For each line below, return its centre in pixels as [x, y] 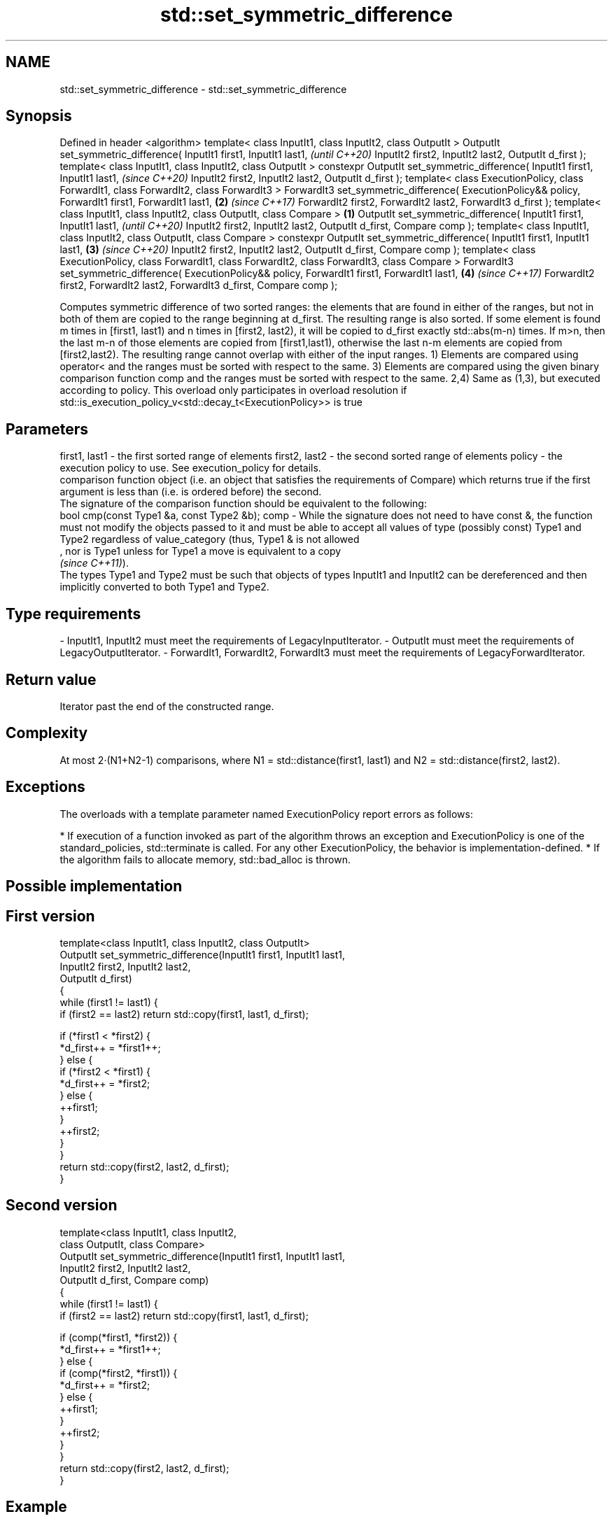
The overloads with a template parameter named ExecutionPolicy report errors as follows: [266, 814]
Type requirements [73, 614]
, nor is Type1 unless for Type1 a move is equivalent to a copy [200, 551]
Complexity [47, 733]
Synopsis [39, 116]
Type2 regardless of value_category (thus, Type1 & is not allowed [210, 539]
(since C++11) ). [94, 563]
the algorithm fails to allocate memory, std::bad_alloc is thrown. [205, 859]
